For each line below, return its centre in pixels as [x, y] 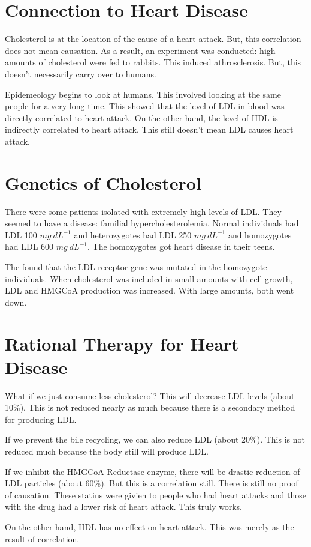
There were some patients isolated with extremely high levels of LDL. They [143, 211]
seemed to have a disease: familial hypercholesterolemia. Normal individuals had [152, 223]
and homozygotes [260, 234]
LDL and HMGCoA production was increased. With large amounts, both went [150, 290]
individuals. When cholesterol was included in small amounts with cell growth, [149, 278]
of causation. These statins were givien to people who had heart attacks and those [155, 494]
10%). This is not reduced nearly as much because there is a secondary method [150, 407]
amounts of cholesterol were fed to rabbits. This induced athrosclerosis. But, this [153, 62]
